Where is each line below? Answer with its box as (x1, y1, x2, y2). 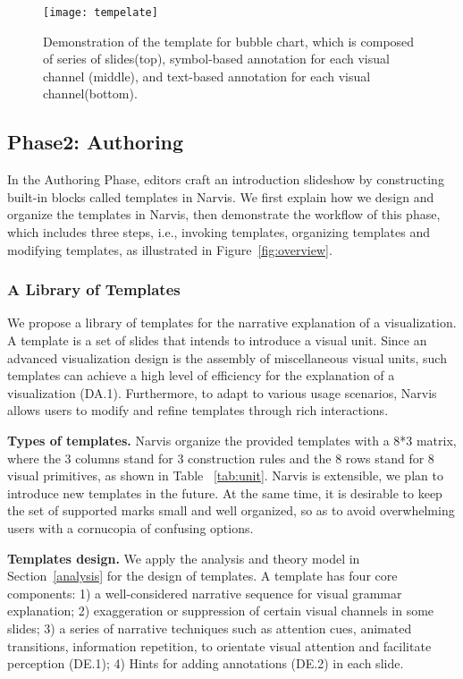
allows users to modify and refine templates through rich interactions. (7, 401, 389, 420)
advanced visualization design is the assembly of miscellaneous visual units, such (7, 348, 447, 367)
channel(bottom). (43, 84, 138, 103)
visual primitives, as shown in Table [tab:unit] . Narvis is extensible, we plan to (7, 466, 443, 485)
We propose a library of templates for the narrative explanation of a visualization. (7, 313, 457, 332)
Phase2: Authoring (7, 128, 184, 156)
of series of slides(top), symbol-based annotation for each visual (43, 49, 390, 68)
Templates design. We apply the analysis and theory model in (7, 548, 360, 567)
